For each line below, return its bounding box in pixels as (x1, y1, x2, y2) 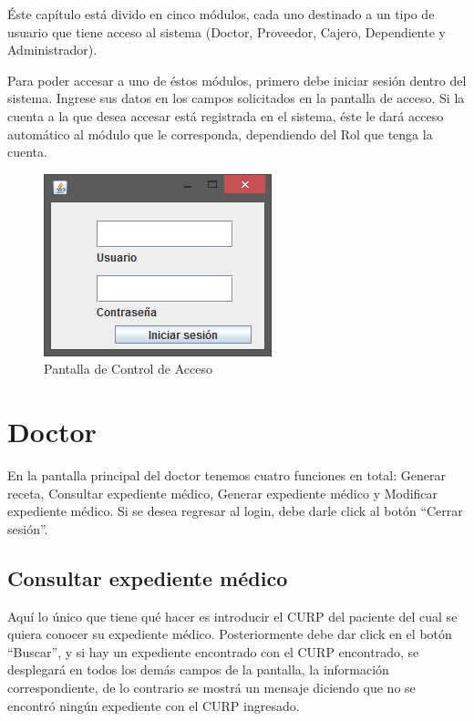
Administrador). (7, 40, 98, 59)
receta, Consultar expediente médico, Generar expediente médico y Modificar (7, 483, 438, 502)
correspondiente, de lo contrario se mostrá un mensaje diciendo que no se (7, 678, 416, 697)
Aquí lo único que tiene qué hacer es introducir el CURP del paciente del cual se (7, 606, 458, 625)
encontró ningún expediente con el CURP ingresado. (7, 695, 300, 715)
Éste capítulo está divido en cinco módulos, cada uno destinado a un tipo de (7, 5, 435, 23)
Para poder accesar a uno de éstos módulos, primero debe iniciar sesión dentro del (7, 70, 467, 89)
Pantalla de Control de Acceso (44, 359, 213, 378)
